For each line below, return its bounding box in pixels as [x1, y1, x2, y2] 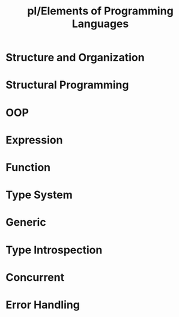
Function [5, 160, 51, 174]
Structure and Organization [5, 51, 145, 64]
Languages [71, 17, 129, 31]
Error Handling [5, 298, 80, 312]
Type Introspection [5, 243, 103, 256]
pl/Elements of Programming [27, 4, 174, 18]
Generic [5, 216, 46, 229]
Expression [5, 133, 63, 146]
